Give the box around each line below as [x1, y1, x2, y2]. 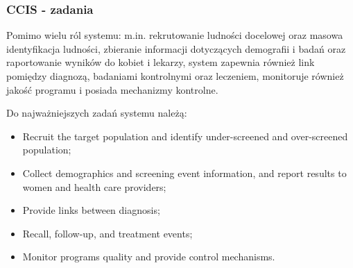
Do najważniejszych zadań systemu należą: [6, 106, 187, 120]
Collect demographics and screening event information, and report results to [22, 165, 347, 180]
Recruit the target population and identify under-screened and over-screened [22, 128, 348, 143]
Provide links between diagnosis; [22, 203, 160, 217]
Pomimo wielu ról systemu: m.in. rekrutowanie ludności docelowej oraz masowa [6, 28, 343, 42]
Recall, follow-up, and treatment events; [22, 226, 193, 240]
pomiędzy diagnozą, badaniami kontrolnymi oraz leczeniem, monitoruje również [6, 69, 344, 83]
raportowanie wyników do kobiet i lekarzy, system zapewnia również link [6, 55, 315, 69]
